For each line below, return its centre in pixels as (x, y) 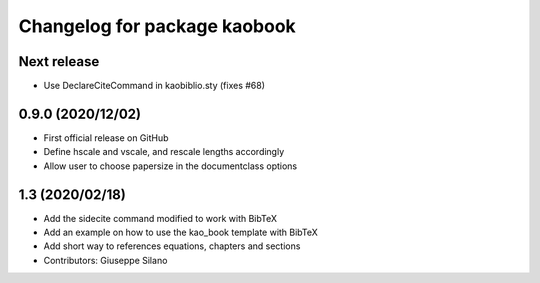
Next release (59, 61)
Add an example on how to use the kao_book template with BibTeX (181, 232)
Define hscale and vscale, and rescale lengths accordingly (164, 152)
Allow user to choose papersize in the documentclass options (170, 166)
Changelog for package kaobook (157, 26)
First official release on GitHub (106, 137)
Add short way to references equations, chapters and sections (172, 246)
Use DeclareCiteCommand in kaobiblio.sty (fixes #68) (154, 86)
